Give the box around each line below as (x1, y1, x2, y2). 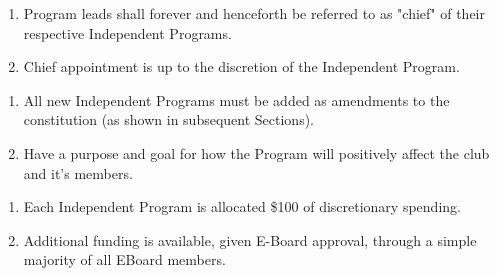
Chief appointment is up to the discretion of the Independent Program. (23, 56, 460, 77)
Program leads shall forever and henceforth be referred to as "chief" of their (23, 3, 485, 23)
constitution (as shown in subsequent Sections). (23, 109, 314, 130)
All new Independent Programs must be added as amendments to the (23, 89, 450, 110)
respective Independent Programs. (23, 22, 232, 43)
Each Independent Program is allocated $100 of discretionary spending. (23, 196, 461, 217)
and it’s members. (23, 162, 133, 183)
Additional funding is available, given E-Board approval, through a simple (23, 229, 477, 250)
